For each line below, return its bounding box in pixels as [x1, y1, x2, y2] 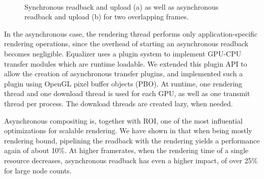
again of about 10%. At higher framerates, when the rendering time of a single [4, 145, 249, 156]
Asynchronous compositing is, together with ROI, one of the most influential [4, 115, 243, 126]
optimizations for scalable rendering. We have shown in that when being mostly [4, 125, 252, 136]
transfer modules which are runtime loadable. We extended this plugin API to [4, 58, 247, 69]
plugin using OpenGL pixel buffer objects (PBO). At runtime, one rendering [4, 78, 243, 88]
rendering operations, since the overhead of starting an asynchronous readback [4, 38, 249, 49]
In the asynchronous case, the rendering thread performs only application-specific [4, 28, 258, 39]
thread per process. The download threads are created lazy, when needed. [4, 98, 233, 108]
